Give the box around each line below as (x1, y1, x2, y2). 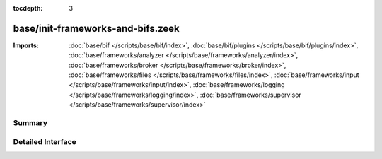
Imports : (13, 41, 39, 49)
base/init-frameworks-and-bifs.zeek (13, 22, 180, 35)
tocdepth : (13, 4, 43, 12)
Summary (13, 118, 48, 128)
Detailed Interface (13, 136, 77, 146)
